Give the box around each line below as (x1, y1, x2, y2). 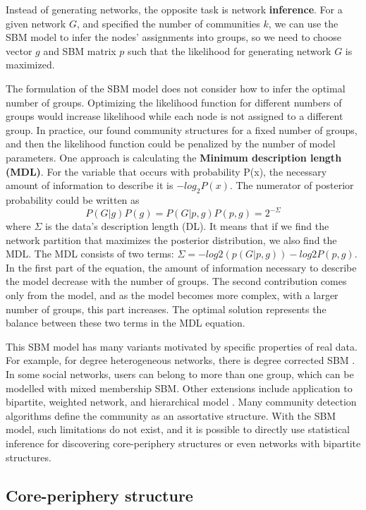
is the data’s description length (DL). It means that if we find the (45, 219, 329, 233)
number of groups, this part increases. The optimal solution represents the (6, 301, 327, 316)
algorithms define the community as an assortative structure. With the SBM (6, 408, 336, 423)
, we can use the (268, 16, 338, 30)
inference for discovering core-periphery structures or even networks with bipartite (6, 435, 361, 450)
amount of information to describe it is (6, 178, 173, 193)
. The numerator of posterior (229, 178, 354, 193)
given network (6, 16, 66, 30)
